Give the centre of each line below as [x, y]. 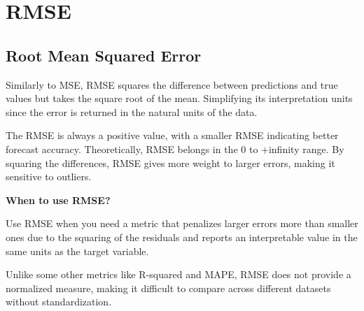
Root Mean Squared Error [104, 55]
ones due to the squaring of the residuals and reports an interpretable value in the [182, 237]
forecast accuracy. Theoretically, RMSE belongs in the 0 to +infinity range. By [175, 149]
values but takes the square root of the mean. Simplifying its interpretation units [179, 98]
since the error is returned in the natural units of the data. [132, 111]
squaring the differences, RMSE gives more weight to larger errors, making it [170, 162]
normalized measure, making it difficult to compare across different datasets [168, 288]
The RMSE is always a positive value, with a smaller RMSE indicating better [172, 135]
